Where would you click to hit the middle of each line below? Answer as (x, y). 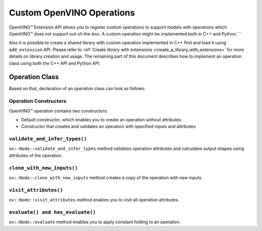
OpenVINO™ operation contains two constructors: (58, 111)
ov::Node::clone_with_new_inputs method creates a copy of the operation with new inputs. (106, 178)
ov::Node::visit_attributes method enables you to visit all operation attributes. (94, 200)
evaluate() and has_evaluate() (52, 212)
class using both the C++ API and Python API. (55, 63)
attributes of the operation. (36, 155)
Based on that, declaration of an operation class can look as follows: (77, 89)
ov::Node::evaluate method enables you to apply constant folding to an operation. (95, 222)
